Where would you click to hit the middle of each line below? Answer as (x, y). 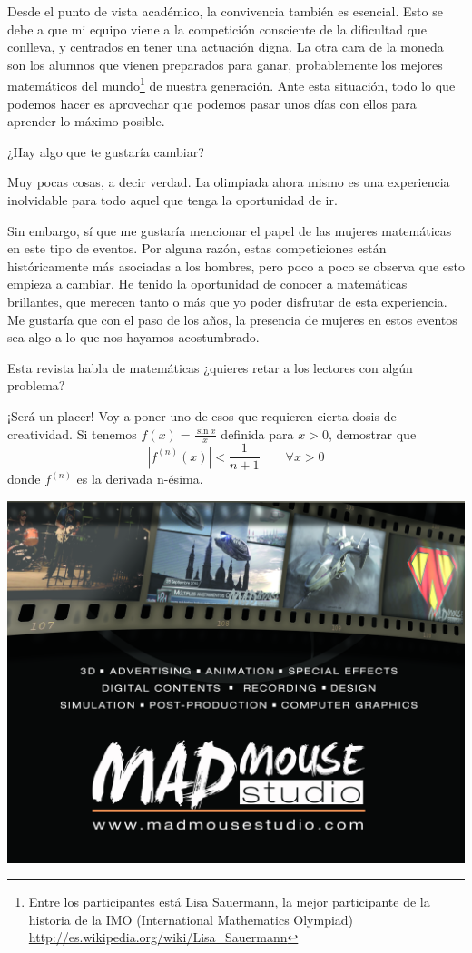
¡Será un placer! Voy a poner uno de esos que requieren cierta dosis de (202, 415)
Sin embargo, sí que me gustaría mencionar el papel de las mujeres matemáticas (230, 230)
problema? (36, 385)
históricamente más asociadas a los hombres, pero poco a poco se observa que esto (236, 265)
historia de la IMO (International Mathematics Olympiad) (191, 919)
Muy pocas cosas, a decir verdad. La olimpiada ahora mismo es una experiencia (229, 182)
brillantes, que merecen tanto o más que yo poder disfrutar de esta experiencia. (227, 301)
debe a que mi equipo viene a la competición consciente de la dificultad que (217, 29)
